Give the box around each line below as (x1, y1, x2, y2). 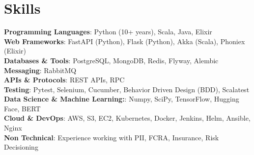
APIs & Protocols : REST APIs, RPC (4, 75, 125, 85)
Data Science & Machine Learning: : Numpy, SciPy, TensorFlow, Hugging (4, 94, 239, 104)
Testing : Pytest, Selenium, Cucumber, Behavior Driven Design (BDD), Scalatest (4, 84, 250, 94)
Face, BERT (4, 103, 41, 113)
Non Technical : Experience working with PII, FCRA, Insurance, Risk (4, 132, 219, 142)
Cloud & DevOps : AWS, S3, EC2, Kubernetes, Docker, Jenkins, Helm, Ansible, (4, 113, 251, 123)
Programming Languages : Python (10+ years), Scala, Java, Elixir (4, 26, 212, 37)
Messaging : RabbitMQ (4, 65, 77, 75)
